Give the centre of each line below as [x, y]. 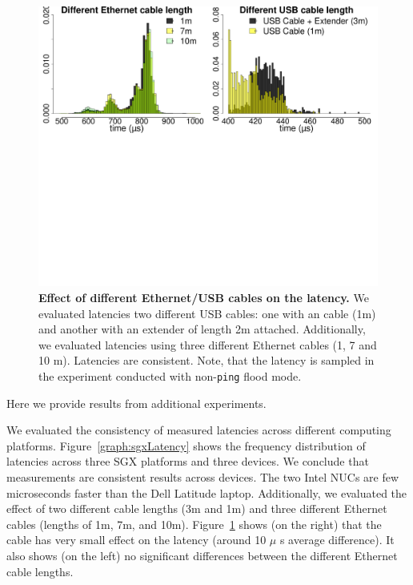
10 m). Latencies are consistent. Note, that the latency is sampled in [206, 360]
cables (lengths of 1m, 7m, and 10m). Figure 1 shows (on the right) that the [194, 524]
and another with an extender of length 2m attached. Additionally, [202, 329]
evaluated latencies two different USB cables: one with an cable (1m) [207, 313]
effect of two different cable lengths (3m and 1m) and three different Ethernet [197, 508]
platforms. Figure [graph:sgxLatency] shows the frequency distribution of [186, 445]
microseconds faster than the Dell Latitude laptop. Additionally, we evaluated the [207, 492]
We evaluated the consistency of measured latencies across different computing [199, 430]
